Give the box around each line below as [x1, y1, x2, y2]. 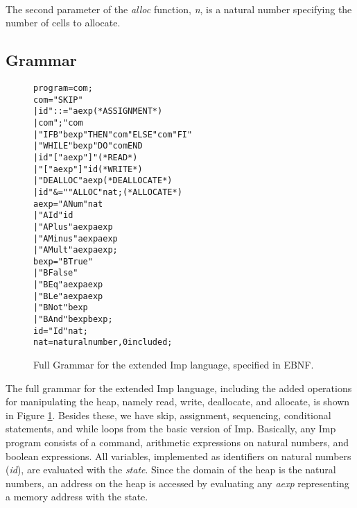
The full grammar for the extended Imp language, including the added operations [6, 380, 352, 395]
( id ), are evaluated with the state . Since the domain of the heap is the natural [6, 462, 336, 477]
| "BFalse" [33, 268, 78, 278]
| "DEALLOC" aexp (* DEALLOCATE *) [33, 176, 173, 186]
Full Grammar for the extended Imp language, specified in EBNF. [33, 357, 314, 372]
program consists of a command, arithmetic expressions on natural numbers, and [6, 435, 349, 450]
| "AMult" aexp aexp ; [33, 245, 118, 255]
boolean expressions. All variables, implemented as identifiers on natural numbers [6, 448, 351, 463]
